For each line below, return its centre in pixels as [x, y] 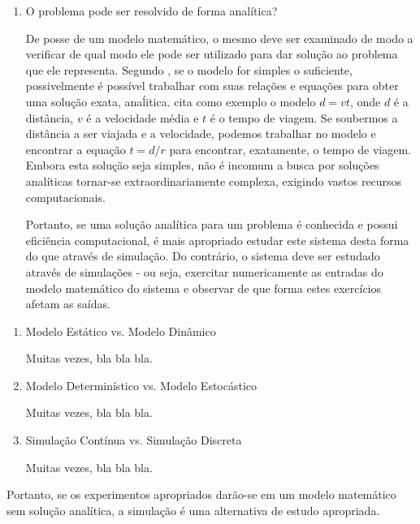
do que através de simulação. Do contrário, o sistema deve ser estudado [203, 256]
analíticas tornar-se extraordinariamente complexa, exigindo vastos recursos [214, 180]
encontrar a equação [76, 149]
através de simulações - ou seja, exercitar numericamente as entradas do [204, 271]
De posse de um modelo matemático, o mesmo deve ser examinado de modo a [219, 38]
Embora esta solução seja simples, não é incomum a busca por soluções [202, 165]
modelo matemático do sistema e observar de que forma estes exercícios [204, 288]
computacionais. [65, 197]
